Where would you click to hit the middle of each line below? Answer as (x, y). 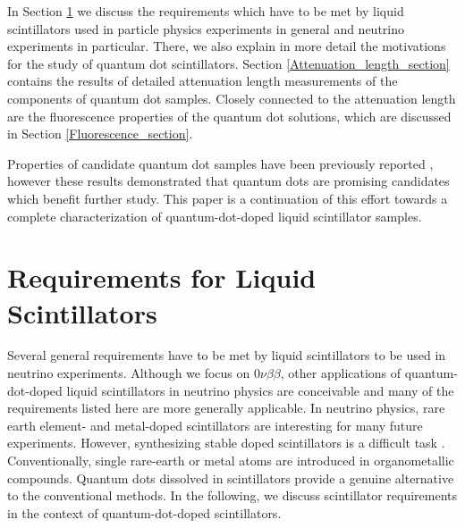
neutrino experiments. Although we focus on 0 (134, 373)
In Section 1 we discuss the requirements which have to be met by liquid (206, 11)
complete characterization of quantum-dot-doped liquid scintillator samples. (215, 216)
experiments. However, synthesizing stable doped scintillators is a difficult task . (226, 443)
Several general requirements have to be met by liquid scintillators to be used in (227, 355)
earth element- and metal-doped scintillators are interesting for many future (215, 425)
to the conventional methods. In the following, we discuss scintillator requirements (232, 495)
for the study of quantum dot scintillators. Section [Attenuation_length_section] (228, 63)
